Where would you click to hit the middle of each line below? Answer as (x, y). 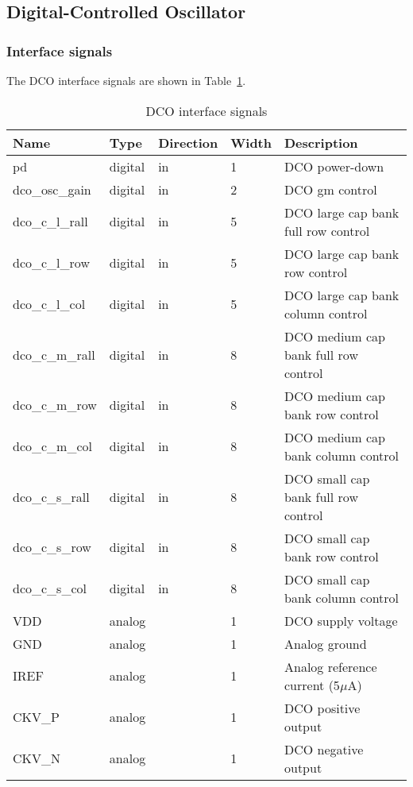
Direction (188, 142)
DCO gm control (331, 189)
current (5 (312, 685)
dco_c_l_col (49, 304)
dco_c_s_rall (51, 496)
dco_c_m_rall (54, 354)
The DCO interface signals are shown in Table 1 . (126, 80)
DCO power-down (334, 166)
